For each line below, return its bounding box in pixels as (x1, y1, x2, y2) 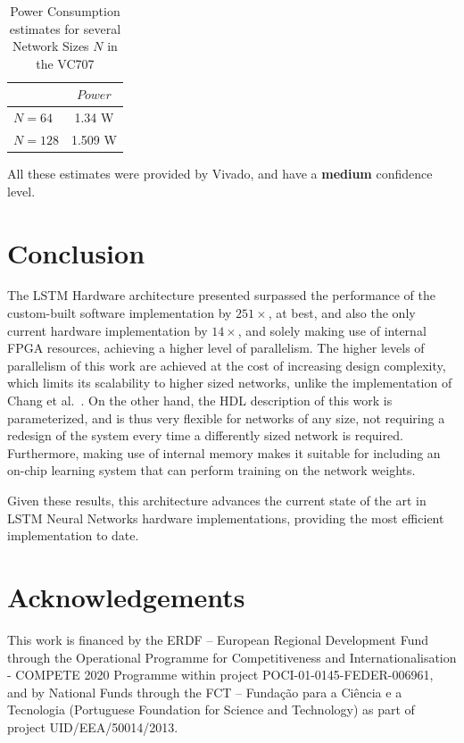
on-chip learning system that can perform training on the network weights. (7, 461, 416, 480)
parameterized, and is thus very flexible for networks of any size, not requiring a (7, 408, 445, 427)
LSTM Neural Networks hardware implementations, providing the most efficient (7, 508, 444, 527)
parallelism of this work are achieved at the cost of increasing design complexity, (7, 355, 446, 374)
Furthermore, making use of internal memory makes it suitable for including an (7, 443, 441, 462)
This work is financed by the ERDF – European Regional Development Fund (7, 630, 428, 648)
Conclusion (7, 234, 145, 271)
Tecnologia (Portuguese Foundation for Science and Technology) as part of (7, 700, 415, 719)
